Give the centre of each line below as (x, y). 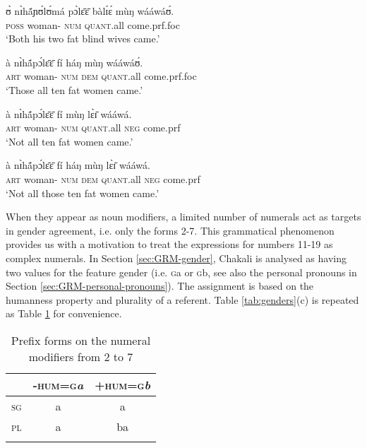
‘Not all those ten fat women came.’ (83, 193)
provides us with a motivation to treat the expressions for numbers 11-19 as (169, 244)
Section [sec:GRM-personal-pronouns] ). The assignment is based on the (160, 286)
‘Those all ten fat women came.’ (74, 89)
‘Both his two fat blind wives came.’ (83, 39)
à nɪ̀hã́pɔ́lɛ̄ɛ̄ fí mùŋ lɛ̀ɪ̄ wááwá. (69, 113)
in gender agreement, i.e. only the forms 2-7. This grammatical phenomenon (170, 230)
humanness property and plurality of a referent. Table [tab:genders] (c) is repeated (182, 299)
